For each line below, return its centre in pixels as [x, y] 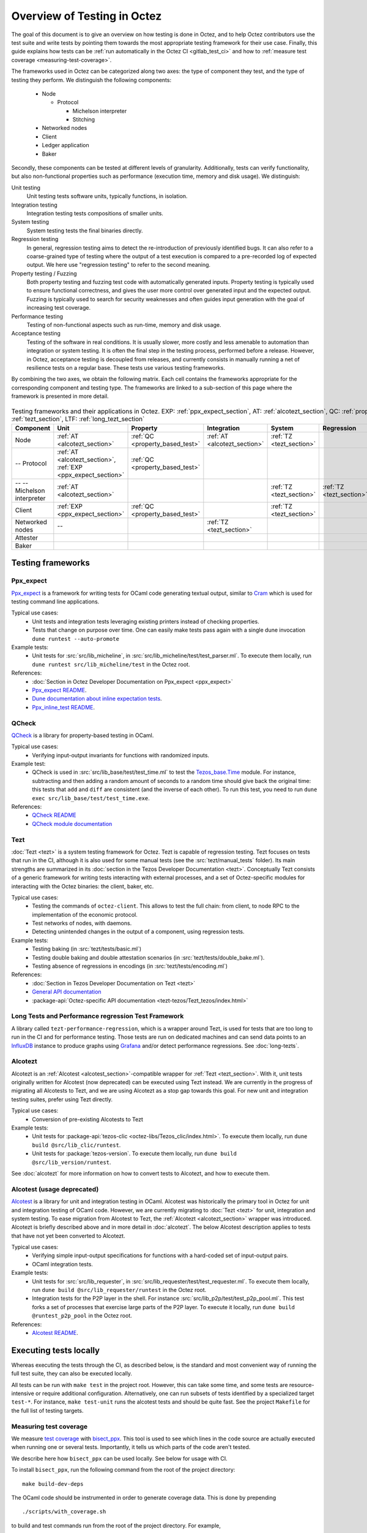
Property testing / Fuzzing [44, 273]
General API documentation [67, 992]
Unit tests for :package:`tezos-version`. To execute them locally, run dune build [134, 1153]
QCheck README [54, 815]
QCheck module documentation [72, 824]
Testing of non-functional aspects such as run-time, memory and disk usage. [124, 325]
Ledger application [66, 145]
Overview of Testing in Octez [87, 16]
